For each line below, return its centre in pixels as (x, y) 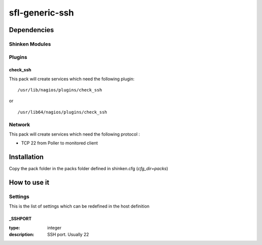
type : (15, 227)
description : (22, 235)
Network (19, 124)
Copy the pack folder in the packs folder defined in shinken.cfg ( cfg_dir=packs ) (89, 169)
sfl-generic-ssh (41, 13)
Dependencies (32, 30)
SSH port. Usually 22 (68, 235)
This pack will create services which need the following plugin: (72, 79)
